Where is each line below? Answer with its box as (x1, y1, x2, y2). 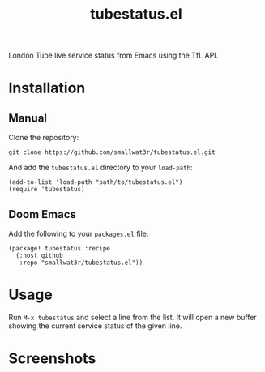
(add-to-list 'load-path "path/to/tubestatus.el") (8, 178, 183, 186)
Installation (8, 79, 86, 97)
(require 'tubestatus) (8, 186, 85, 194)
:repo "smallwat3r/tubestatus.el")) (19, 259, 143, 267)
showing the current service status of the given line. (8, 321, 182, 331)
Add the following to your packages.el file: (8, 229, 149, 238)
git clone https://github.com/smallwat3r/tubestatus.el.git (8, 148, 216, 156)
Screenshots (8, 349, 96, 368)
